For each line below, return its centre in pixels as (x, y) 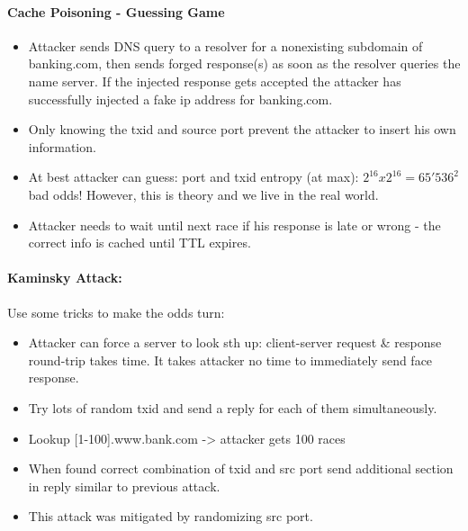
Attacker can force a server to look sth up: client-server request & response (235, 342)
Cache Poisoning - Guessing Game (116, 11)
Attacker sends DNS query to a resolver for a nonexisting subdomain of (225, 45)
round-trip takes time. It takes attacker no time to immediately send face (230, 360)
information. (62, 146)
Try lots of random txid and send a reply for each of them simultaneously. (233, 407)
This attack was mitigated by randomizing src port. (171, 516)
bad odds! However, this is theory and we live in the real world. (203, 194)
